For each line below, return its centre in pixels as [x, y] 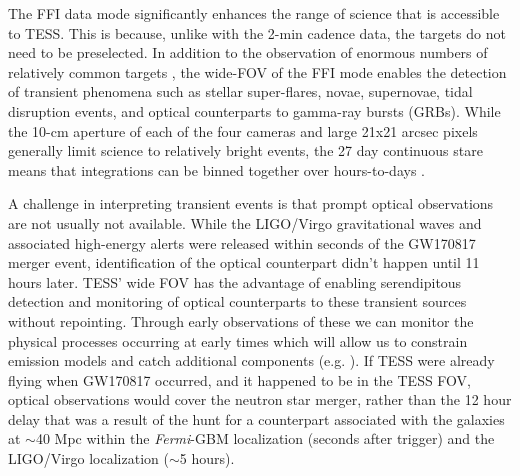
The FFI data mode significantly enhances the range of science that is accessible [254, 13]
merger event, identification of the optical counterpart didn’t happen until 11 [244, 262]
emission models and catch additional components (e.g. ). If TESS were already [251, 360]
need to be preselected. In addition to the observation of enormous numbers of [248, 52]
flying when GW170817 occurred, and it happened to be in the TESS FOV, [240, 379]
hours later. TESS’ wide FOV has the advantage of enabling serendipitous [235, 281]
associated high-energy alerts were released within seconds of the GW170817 [242, 242]
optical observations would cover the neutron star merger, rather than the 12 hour [260, 399]
